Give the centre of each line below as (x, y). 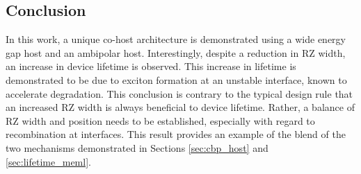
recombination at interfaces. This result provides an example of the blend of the (176, 134)
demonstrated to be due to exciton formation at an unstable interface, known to (176, 79)
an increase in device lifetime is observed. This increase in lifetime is (151, 66)
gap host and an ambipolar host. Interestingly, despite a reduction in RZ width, (176, 52)
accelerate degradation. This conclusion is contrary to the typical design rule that (179, 93)
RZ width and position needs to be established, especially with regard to (160, 120)
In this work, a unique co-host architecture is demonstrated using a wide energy (176, 39)
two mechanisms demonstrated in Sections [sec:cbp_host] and (137, 147)
